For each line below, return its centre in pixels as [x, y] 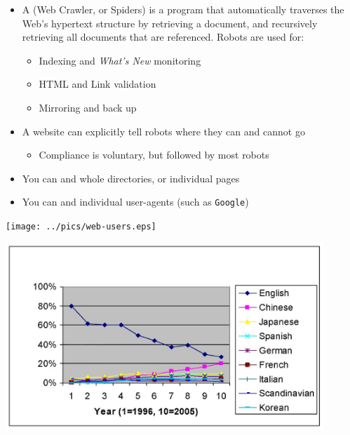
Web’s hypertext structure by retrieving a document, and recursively [170, 23]
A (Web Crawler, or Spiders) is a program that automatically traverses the [183, 9]
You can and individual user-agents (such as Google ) [135, 202]
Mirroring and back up [88, 107]
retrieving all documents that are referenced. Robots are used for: [163, 37]
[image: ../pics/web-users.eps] [81, 227]
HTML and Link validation [97, 84]
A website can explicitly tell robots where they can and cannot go [163, 131]
